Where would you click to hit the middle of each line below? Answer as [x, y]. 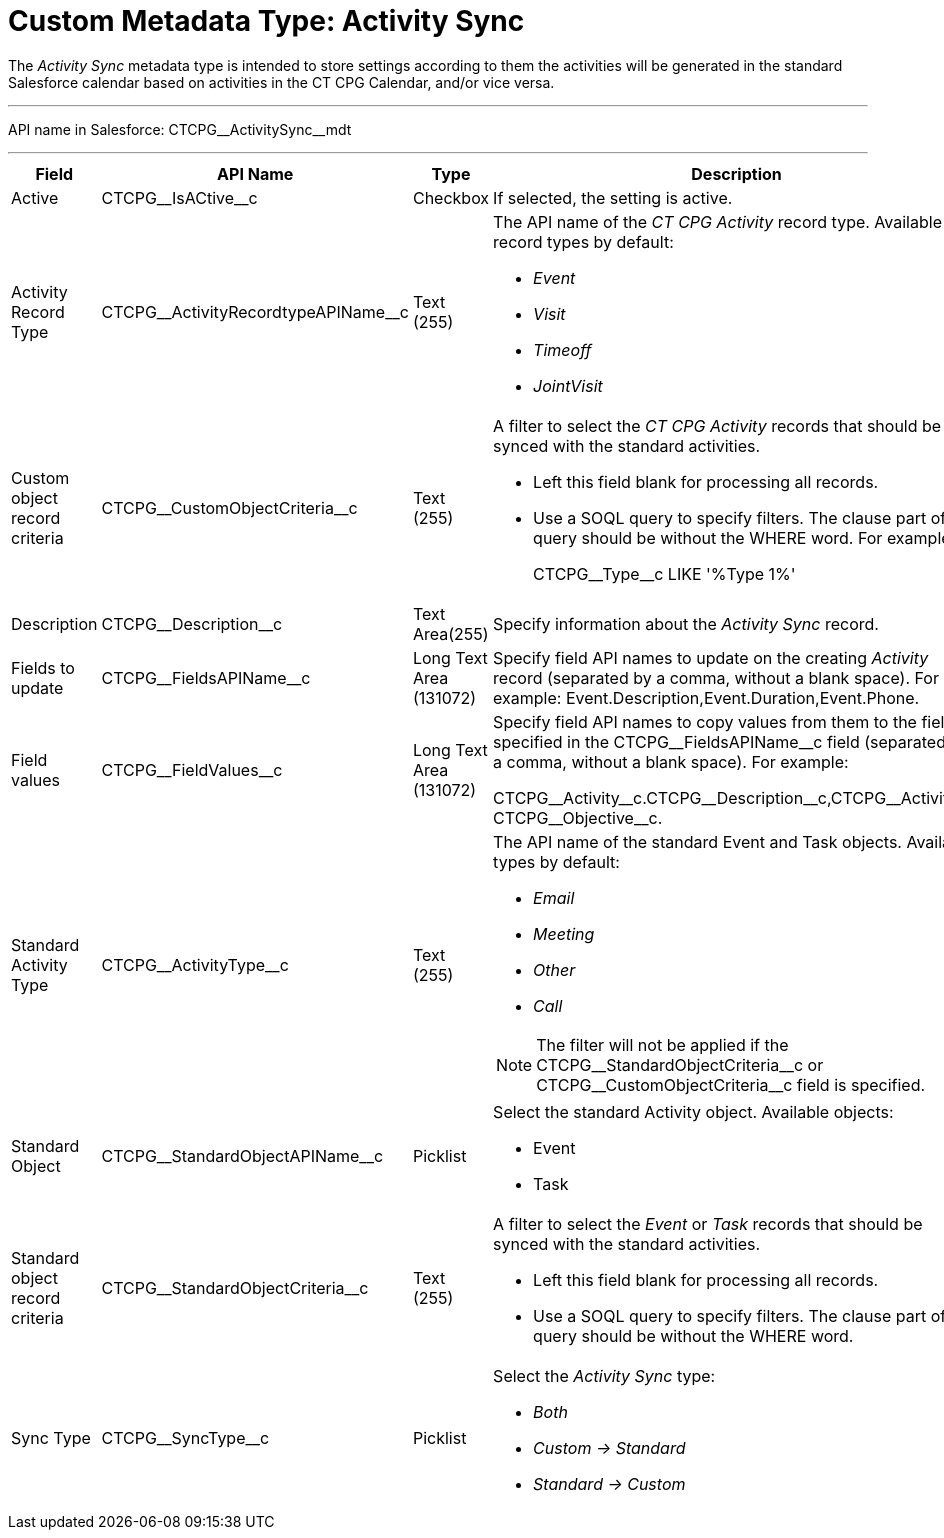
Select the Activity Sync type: [604, 1375]
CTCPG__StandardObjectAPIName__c [242, 1155]
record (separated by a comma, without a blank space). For [716, 677]
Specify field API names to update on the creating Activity [711, 657]
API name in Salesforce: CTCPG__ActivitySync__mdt [180, 129]
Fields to [43, 667]
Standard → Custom [609, 1483]
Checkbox [451, 197]
